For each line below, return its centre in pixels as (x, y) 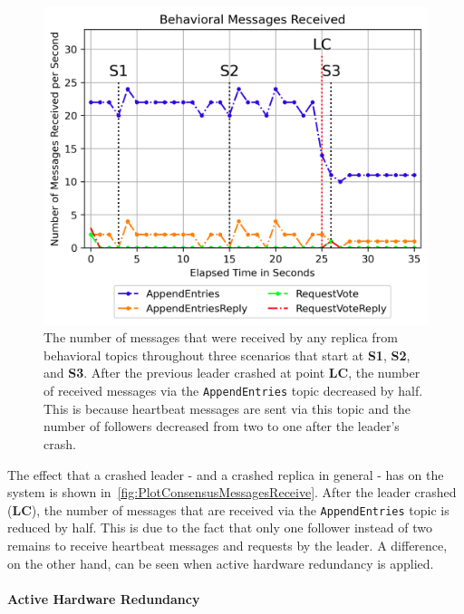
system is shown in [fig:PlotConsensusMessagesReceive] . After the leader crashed (232, 492)
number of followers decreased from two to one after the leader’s (222, 426)
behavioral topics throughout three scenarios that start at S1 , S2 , (227, 355)
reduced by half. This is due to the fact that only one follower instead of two (220, 528)
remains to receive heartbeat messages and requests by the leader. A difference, (227, 545)
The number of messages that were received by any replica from (221, 337)
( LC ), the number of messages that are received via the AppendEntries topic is (228, 509)
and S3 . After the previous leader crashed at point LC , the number (232, 373)
